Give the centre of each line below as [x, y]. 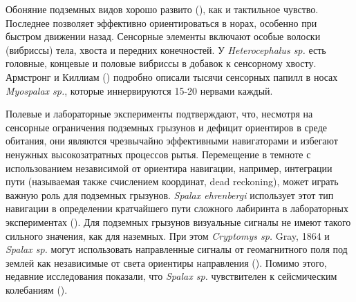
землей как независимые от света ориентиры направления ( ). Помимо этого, [166, 262]
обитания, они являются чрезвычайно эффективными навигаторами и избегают [172, 141]
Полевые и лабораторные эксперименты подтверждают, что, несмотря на [159, 114]
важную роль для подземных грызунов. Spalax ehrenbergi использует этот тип [170, 195]
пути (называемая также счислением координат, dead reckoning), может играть [172, 181]
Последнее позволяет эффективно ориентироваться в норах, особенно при [161, 22]
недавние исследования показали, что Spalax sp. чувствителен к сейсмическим [171, 276]
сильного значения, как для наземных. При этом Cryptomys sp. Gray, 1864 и [168, 235]
